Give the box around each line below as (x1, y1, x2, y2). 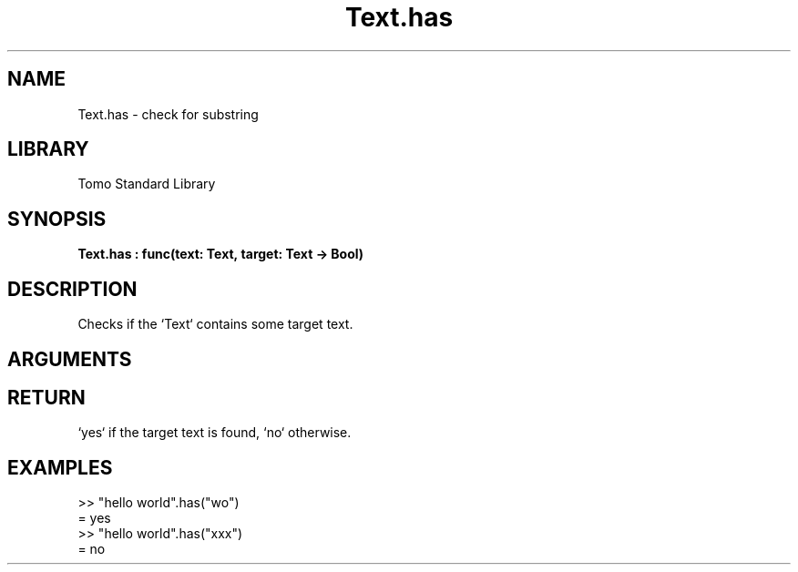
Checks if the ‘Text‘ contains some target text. (77, 316, 353, 332)
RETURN (7, 385, 86, 409)
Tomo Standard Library (77, 176, 216, 192)
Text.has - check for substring (77, 106, 259, 122)
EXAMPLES (7, 455, 113, 479)
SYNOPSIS (7, 207, 107, 230)
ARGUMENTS (7, 347, 132, 371)
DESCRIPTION (7, 277, 138, 301)
